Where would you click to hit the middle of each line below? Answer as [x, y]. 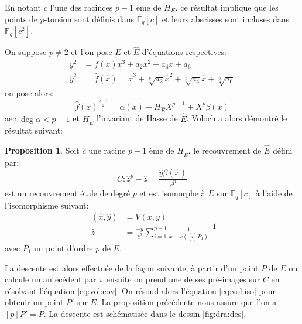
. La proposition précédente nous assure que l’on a [186, 302]
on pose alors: [29, 93]
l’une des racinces [81, 7]
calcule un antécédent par [51, 279]
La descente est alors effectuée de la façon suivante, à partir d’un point [132, 267]
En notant [23, 7]
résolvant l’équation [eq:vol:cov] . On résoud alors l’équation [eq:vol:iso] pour [140, 290]
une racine [107, 150]
